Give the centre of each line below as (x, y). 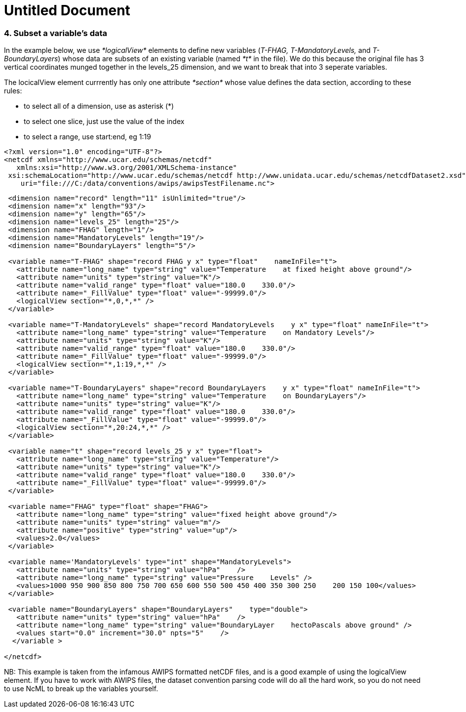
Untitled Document (67, 10)
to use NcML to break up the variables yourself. (81, 689)
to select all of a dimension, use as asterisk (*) (99, 106)
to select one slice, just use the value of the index (104, 122)
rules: (13, 91)
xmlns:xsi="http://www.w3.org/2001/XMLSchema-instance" (127, 168)
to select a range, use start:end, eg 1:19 (87, 137)
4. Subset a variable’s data (56, 33)
